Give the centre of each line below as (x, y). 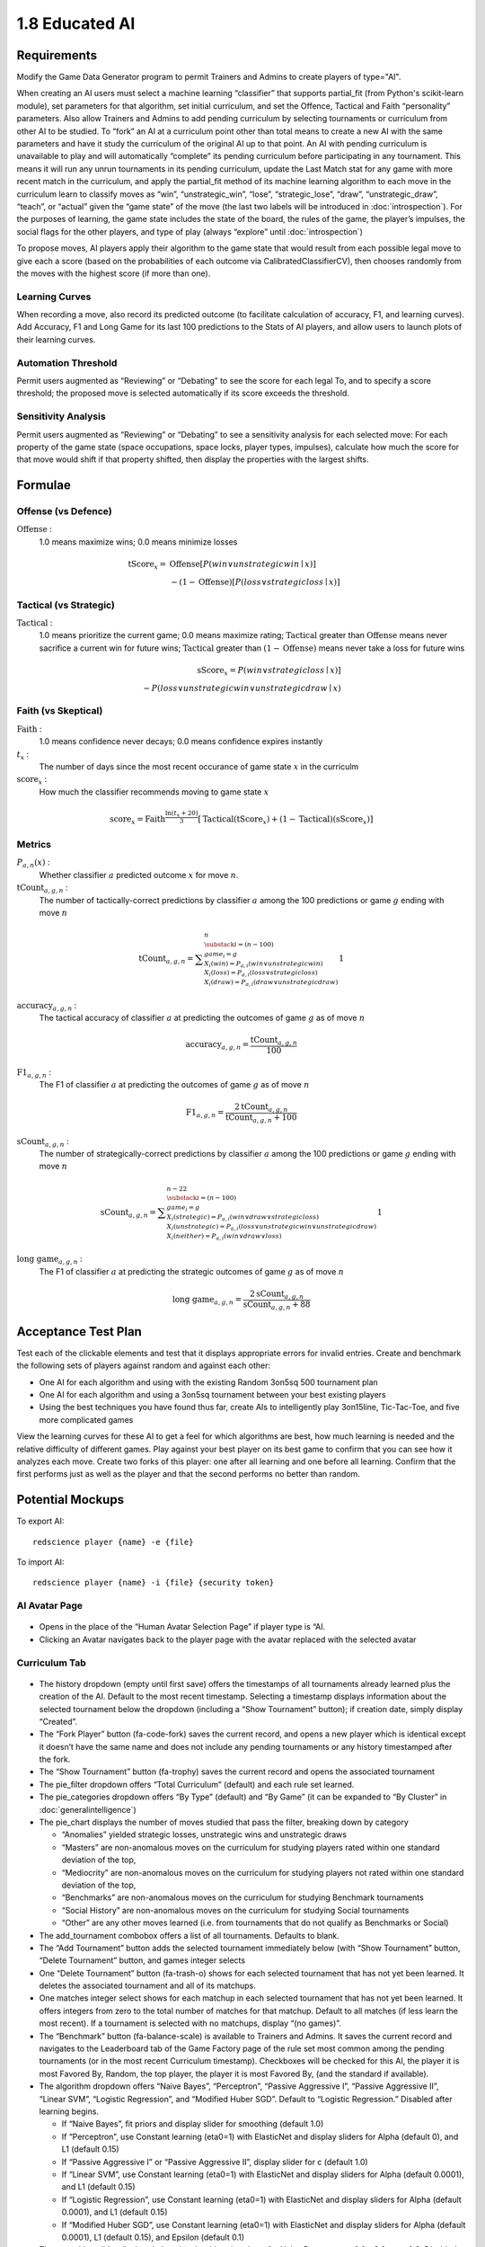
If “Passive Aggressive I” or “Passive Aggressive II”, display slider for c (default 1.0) (215, 2162)
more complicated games (86, 1419)
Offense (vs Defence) (64, 511)
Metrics (34, 844)
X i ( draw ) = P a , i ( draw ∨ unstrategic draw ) (271, 983)
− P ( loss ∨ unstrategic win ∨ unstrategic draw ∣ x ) (242, 688)
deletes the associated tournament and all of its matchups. (147, 1985)
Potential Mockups (71, 1500)
